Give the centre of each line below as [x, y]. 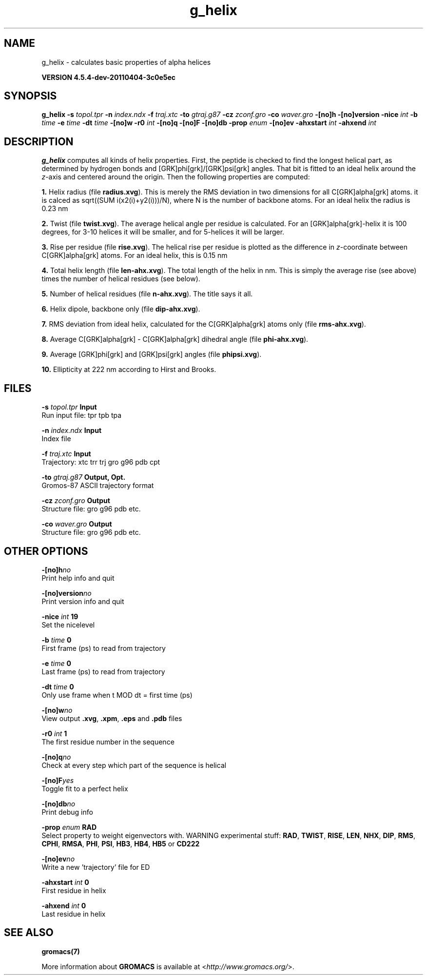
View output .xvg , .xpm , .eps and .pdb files [112, 718]
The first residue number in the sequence [108, 742]
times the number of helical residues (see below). [121, 279]
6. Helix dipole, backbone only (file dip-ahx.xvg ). [121, 309]
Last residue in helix [74, 914]
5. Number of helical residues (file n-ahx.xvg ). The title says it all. [147, 294]
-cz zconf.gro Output [76, 501]
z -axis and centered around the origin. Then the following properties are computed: [176, 177]
